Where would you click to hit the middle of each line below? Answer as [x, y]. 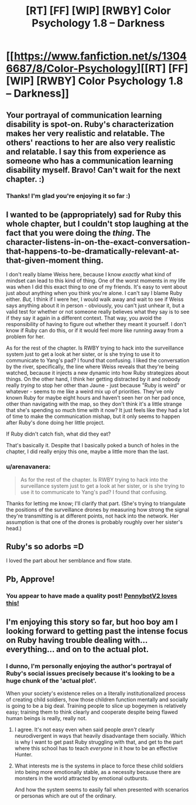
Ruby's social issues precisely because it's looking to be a [90, 673]
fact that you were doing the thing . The [78, 233]
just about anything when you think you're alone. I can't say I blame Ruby [94, 293]
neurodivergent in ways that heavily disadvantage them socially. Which [100, 736]
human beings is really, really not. [47, 718]
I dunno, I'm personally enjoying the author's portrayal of [89, 666]
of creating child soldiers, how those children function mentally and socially [97, 700]
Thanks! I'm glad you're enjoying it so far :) [68, 196]
